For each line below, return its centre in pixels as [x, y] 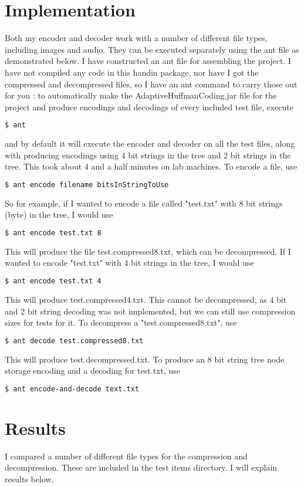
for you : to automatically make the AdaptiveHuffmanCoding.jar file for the [141, 95]
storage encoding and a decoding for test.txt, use [92, 371]
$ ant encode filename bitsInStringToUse [87, 185]
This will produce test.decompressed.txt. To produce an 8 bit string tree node [145, 359]
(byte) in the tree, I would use [59, 214]
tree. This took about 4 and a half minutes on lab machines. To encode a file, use [151, 166]
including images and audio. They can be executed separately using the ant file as [152, 49]
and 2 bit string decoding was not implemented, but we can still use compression [150, 311]
